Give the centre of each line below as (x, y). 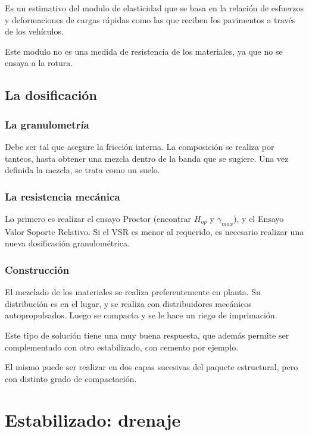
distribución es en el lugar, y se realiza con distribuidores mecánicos (128, 303)
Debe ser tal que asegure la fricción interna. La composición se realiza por (140, 146)
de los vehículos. (34, 31)
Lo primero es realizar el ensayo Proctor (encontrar (98, 218)
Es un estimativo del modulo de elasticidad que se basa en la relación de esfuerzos (154, 8)
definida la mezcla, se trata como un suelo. (82, 170)
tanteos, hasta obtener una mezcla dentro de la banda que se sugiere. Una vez (147, 158)
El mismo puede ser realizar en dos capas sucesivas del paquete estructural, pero (152, 367)
